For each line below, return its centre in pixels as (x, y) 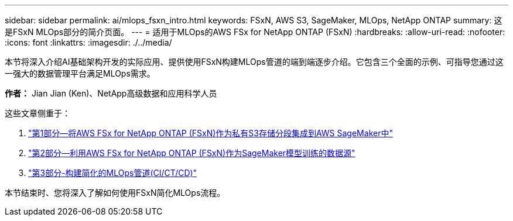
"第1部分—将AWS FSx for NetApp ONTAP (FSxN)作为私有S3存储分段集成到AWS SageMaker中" (211, 133)
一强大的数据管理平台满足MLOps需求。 (80, 73)
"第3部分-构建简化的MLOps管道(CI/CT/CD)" (113, 173)
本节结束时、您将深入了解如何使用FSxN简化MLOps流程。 (115, 193)
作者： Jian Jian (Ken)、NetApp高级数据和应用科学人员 (111, 93)
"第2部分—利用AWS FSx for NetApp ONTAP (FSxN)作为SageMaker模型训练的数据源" (192, 153)
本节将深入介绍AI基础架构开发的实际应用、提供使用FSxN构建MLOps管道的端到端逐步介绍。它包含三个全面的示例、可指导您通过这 (254, 62)
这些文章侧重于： (37, 113)
